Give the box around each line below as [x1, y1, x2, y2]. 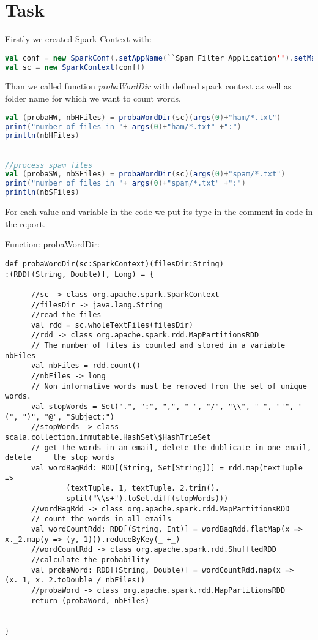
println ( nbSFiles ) [5, 188, 79, 197]
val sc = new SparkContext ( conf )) [5, 62, 146, 72]
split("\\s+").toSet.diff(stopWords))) [66, 494, 229, 503]
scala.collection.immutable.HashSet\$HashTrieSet [5, 433, 211, 442]
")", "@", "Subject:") [22, 412, 114, 421]
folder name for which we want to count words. [5, 92, 181, 105]
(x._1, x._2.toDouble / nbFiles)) [5, 576, 146, 585]
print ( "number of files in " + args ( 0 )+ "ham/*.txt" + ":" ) [5, 122, 242, 131]
